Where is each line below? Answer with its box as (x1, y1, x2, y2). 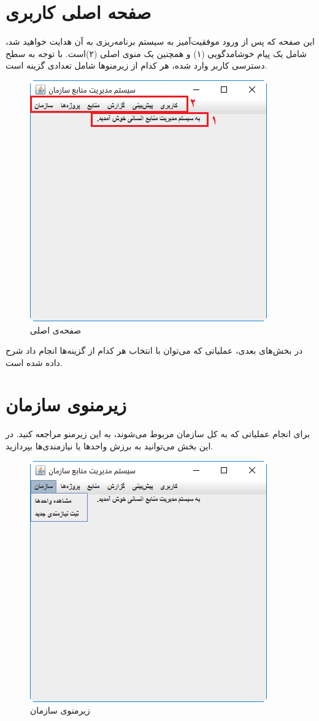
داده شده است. (6, 356, 63, 368)
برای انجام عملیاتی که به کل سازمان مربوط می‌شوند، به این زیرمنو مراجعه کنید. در (6, 427, 310, 440)
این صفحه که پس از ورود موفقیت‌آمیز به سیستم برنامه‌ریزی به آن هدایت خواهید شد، (6, 35, 315, 48)
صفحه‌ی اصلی (30, 323, 82, 336)
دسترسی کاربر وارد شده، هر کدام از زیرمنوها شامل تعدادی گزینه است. (6, 59, 267, 72)
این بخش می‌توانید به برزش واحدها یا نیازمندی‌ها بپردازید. (6, 440, 213, 452)
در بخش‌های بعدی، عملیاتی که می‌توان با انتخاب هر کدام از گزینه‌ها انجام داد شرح (6, 344, 303, 357)
